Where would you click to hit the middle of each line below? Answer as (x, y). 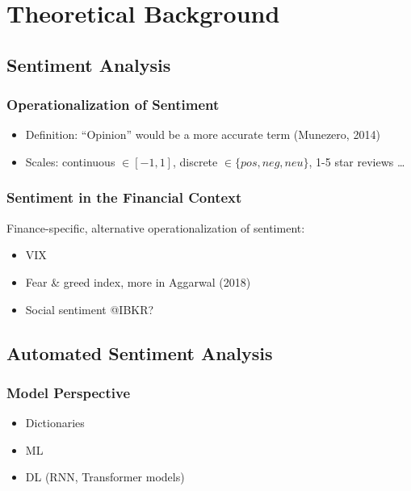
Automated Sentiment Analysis (140, 353)
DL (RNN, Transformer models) (105, 477)
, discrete (195, 161)
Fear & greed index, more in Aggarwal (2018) (138, 281)
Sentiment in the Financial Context (124, 197)
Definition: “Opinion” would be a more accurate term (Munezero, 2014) (203, 134)
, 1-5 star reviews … (357, 161)
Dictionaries (55, 423)
